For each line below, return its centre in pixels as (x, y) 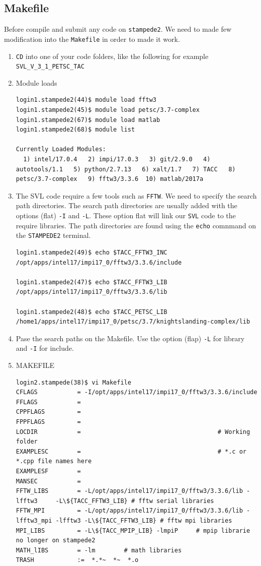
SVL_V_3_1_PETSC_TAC (50, 67)
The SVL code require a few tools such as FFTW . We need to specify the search (136, 195)
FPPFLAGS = (48, 422)
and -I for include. (45, 348)
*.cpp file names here (54, 461)
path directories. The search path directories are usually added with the (126, 205)
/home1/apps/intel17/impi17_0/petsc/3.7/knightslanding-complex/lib (133, 322)
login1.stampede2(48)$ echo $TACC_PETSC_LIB (92, 312)
